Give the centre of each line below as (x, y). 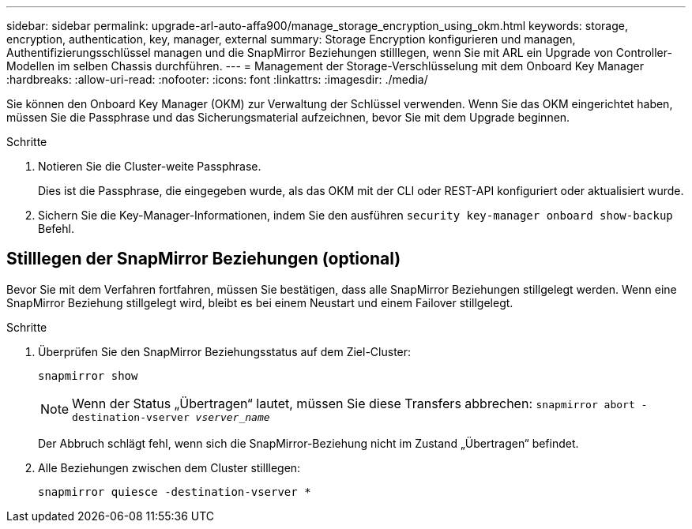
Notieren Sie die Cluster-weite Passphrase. (150, 166)
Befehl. (56, 229)
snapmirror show (88, 375)
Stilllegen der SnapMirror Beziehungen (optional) (204, 259)
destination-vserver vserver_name (171, 417)
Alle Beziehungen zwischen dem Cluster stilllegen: (169, 467)
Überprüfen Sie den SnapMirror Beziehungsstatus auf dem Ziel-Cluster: (225, 351)
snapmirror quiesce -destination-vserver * (175, 491)
